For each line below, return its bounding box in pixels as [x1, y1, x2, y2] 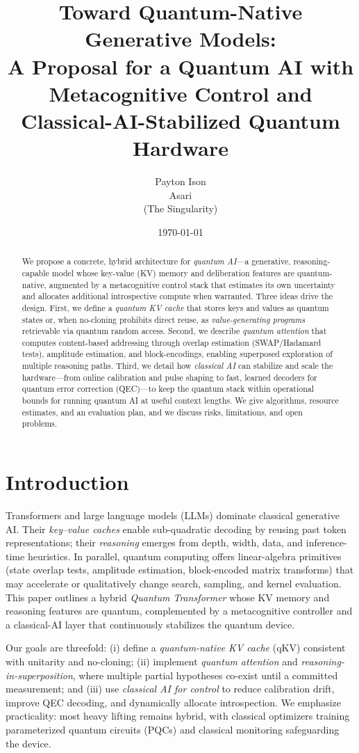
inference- [306, 535, 347, 550]
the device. [6, 736, 51, 750]
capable [22, 267, 49, 278]
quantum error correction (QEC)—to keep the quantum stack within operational [22, 383, 315, 395]
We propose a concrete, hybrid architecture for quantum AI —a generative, [22, 255, 291, 267]
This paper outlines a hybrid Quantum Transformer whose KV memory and [6, 589, 330, 604]
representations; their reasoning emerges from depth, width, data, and [6, 535, 303, 550]
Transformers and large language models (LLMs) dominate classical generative [6, 508, 340, 523]
